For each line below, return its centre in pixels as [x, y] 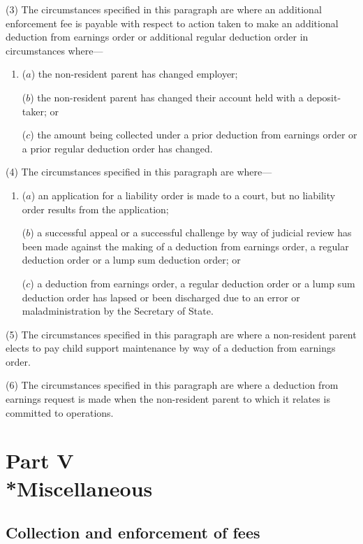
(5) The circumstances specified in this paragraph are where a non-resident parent [181, 334]
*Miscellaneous [79, 488]
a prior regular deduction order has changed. [117, 148]
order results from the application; [95, 209]
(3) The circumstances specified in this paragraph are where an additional [164, 9]
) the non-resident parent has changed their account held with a [167, 97]
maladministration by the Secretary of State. [118, 311]
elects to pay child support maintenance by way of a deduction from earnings [171, 348]
